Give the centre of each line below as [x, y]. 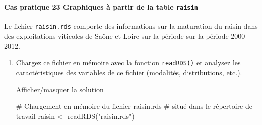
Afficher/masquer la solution [60, 89]
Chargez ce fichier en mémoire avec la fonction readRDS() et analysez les [128, 62]
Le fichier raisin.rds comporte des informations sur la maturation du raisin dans [131, 26]
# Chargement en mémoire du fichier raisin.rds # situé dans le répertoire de [134, 106]
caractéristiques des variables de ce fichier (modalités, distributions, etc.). [129, 72]
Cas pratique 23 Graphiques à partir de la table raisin [101, 7]
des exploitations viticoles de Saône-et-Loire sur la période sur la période [116, 36]
